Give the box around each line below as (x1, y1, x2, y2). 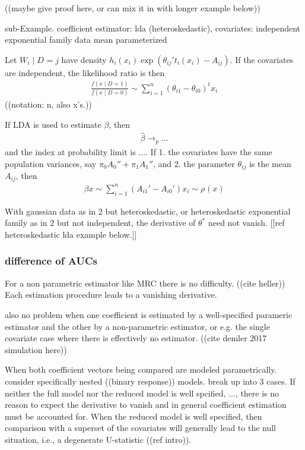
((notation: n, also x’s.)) (5, 98, 92, 111)
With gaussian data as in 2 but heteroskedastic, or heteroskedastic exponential (5, 204, 291, 217)
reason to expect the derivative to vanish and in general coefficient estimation (5, 398, 287, 411)
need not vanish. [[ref (208, 216, 285, 229)
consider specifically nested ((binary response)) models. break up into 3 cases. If (5, 375, 296, 387)
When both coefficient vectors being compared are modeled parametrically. (5, 363, 277, 376)
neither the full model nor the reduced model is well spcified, (5, 386, 226, 399)
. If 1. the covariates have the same (145, 145, 272, 158)
